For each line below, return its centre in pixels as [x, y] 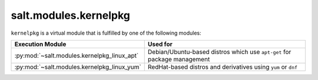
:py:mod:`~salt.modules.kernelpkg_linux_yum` [78, 66]
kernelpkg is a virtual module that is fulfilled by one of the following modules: [106, 33]
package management [179, 59]
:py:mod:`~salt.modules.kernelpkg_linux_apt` [77, 55]
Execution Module [40, 44]
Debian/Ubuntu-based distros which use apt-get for [219, 52]
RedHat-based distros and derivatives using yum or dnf [222, 66]
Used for [160, 44]
